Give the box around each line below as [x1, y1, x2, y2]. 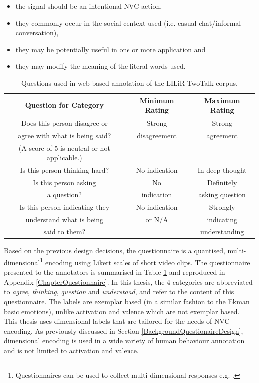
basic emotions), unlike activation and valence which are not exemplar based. [4, 306, 240, 316]
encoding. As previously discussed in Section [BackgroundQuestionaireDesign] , [4, 325, 243, 336]
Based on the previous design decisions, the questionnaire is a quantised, [4, 245, 225, 256]
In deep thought [197, 165, 247, 175]
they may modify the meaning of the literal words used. [15, 61, 186, 71]
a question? [47, 189, 82, 199]
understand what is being [25, 214, 104, 224]
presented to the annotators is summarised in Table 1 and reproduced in [4, 267, 225, 277]
